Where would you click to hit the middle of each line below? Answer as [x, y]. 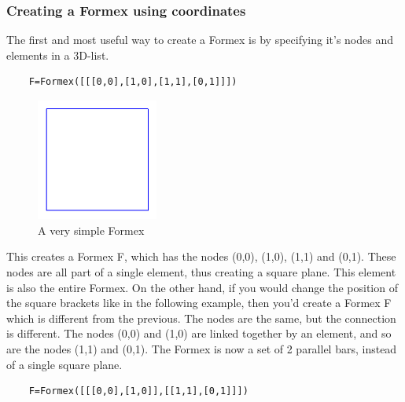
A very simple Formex [91, 230]
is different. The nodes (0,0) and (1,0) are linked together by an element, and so [199, 333]
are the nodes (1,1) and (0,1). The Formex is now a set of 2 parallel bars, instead [202, 348]
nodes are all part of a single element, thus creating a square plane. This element [201, 271]
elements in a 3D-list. [58, 55]
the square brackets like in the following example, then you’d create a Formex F [199, 303]
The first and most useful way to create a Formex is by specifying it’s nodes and [200, 40]
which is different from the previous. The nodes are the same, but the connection [201, 318]
